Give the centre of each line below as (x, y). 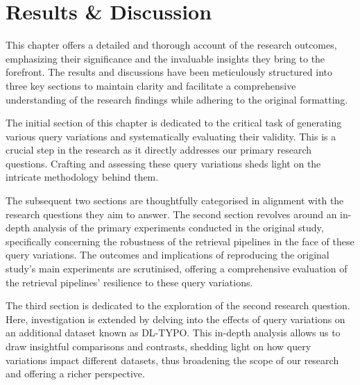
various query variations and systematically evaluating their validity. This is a (171, 136)
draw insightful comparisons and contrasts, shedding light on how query (158, 346)
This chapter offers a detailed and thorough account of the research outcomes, (171, 45)
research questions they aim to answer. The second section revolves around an (171, 214)
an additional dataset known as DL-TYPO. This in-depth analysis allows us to (173, 333)
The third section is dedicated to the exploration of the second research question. (178, 305)
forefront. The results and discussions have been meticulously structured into (169, 72)
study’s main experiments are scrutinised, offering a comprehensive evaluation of (177, 269)
